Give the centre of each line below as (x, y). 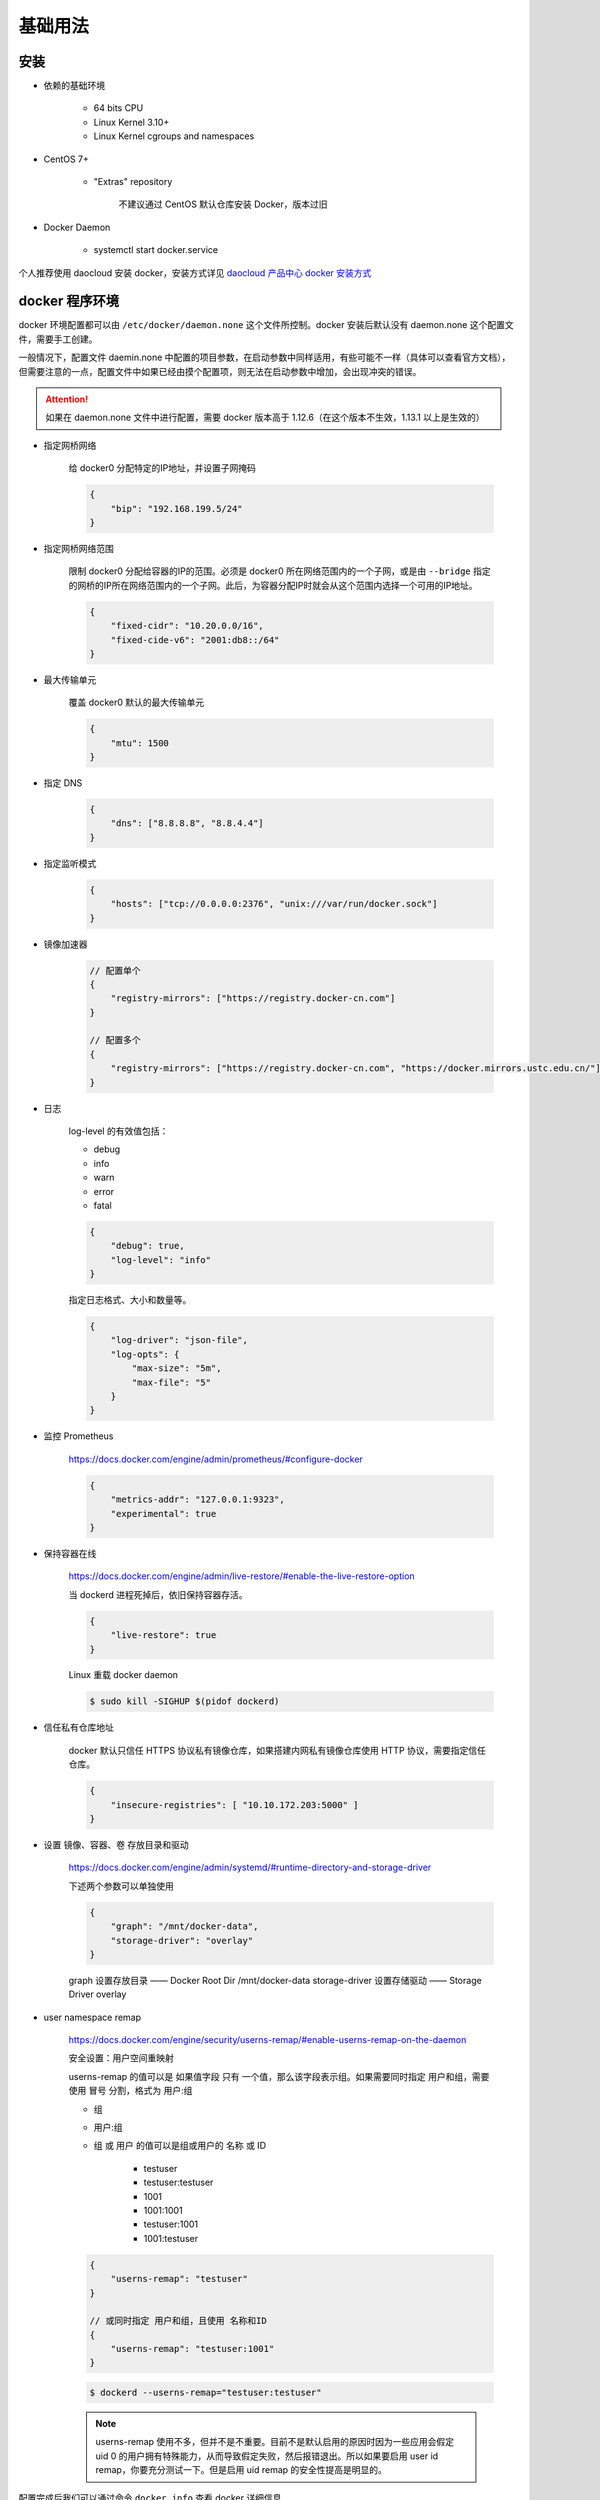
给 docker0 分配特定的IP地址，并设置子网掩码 (162, 468)
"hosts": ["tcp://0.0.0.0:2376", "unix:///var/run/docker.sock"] (274, 904)
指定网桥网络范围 (78, 548)
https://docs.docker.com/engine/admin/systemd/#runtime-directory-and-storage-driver (250, 1867)
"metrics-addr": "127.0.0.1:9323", (197, 1499)
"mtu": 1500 (140, 743)
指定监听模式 (70, 863)
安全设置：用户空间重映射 (121, 2058)
